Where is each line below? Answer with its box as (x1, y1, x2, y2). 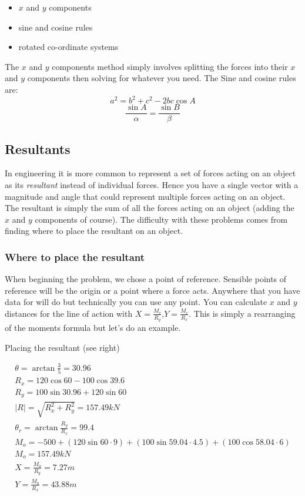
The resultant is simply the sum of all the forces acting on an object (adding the (5, 202, 294, 214)
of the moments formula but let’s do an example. (5, 321, 181, 334)
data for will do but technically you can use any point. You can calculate (5, 296, 267, 308)
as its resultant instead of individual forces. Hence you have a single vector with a (5, 178, 299, 190)
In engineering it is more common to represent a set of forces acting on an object (5, 167, 296, 179)
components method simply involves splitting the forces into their (52, 60, 288, 72)
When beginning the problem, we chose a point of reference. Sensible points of (5, 273, 287, 285)
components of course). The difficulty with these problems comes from (35, 213, 288, 225)
